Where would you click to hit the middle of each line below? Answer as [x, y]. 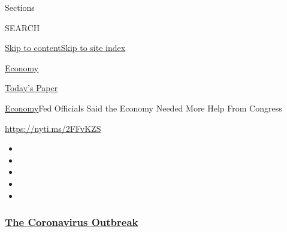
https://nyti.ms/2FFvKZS [53, 128]
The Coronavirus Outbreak [72, 222]
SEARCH [22, 27]
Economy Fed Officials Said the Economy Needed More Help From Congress [143, 108]
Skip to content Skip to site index [65, 48]
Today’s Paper [31, 88]
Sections [20, 7]
